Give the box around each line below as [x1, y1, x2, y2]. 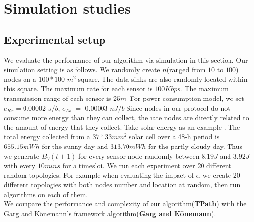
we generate [4, 150, 39, 161]
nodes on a [4, 74, 36, 84]
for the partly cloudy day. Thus [148, 141, 242, 151]
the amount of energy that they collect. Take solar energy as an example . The [4, 122, 240, 132]
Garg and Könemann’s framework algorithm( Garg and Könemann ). [4, 208, 216, 219]
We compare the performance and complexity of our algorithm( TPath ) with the [4, 198, 247, 209]
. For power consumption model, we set [126, 93, 244, 103]
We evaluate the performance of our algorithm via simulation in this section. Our [4, 54, 248, 65]
